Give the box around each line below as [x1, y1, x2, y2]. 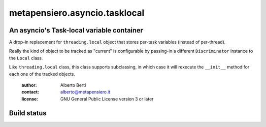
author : [21, 82, 37, 88]
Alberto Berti [60, 82, 86, 88]
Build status [9, 109, 47, 117]
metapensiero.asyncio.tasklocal [9, 7, 145, 18]
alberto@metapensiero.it [60, 89, 111, 95]
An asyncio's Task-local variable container [9, 26, 143, 34]
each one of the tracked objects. [9, 71, 75, 77]
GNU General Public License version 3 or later [60, 96, 154, 102]
